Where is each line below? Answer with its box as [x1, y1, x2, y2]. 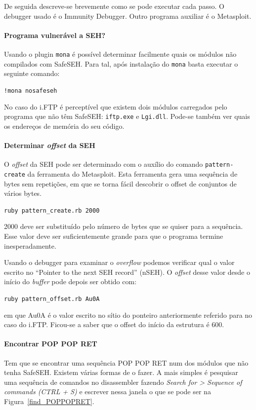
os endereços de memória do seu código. [4, 120, 125, 131]
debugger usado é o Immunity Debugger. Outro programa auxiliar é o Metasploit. [4, 10, 252, 21]
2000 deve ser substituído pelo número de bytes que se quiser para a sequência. [4, 221, 243, 231]
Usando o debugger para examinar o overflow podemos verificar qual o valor [4, 257, 235, 267]
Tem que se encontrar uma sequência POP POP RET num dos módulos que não [4, 357, 249, 368]
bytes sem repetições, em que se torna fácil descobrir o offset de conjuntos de [4, 178, 237, 188]
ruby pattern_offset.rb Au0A [4, 295, 100, 302]
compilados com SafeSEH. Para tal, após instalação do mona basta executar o [4, 58, 238, 69]
